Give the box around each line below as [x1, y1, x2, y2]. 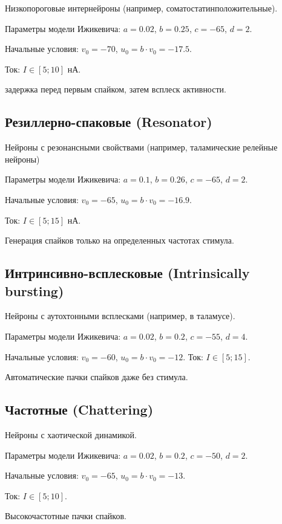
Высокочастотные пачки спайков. [5, 509, 126, 522]
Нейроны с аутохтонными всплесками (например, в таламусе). [5, 309, 235, 322]
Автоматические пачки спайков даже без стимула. [5, 370, 188, 383]
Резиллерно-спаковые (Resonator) [5, 112, 212, 131]
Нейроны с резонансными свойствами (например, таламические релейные [5, 141, 278, 154]
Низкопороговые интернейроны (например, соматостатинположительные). [5, 2, 278, 14]
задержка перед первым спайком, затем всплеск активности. [5, 83, 226, 95]
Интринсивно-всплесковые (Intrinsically [5, 264, 250, 282]
